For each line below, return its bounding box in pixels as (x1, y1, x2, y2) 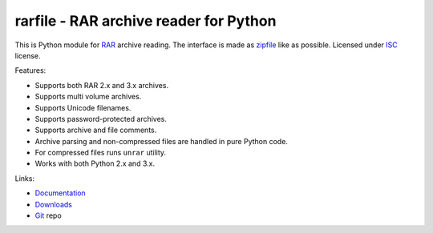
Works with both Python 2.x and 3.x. (34, 159, 156, 168)
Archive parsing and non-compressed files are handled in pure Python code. (34, 136, 289, 146)
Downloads (34, 199, 72, 209)
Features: (14, 66, 47, 75)
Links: (14, 173, 35, 183)
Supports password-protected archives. (34, 114, 168, 123)
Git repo (34, 211, 62, 220)
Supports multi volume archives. (34, 92, 142, 102)
